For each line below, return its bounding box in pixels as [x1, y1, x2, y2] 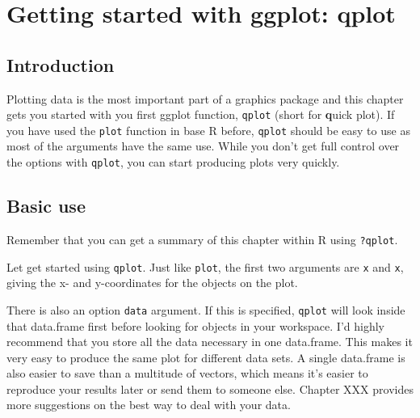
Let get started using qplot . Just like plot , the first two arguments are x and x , [6, 258, 404, 275]
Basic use [6, 193, 86, 218]
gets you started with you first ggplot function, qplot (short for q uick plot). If [6, 106, 395, 123]
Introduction [6, 52, 115, 77]
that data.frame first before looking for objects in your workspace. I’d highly [6, 317, 384, 334]
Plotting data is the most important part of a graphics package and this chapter [6, 90, 404, 107]
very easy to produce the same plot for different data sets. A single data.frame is [6, 348, 405, 365]
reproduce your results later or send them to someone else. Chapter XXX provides [6, 380, 414, 397]
